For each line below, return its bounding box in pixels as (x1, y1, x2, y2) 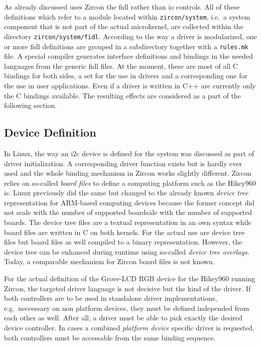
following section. (4, 100, 57, 110)
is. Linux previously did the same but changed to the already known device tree (4, 187, 248, 198)
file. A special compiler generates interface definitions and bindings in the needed (4, 51, 253, 61)
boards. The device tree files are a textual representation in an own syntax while (4, 217, 251, 227)
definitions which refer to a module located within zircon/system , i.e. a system (4, 11, 250, 22)
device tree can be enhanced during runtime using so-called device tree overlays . (4, 246, 249, 257)
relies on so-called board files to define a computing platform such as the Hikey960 (4, 177, 256, 188)
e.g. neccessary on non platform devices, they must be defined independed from (4, 302, 249, 313)
